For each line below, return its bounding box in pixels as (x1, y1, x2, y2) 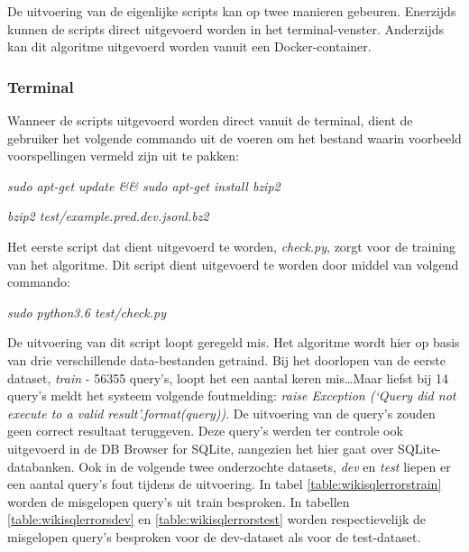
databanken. (7, 456, 75, 475)
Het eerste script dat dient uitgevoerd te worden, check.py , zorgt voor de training (7, 236, 455, 255)
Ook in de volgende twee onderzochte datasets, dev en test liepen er (78, 456, 451, 475)
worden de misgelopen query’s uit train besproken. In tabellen (7, 492, 350, 511)
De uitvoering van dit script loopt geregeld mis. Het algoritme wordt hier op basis (7, 333, 460, 352)
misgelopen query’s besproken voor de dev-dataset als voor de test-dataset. (7, 527, 421, 546)
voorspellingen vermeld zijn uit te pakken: (7, 146, 239, 165)
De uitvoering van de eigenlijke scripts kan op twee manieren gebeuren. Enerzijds (7, 2, 456, 20)
